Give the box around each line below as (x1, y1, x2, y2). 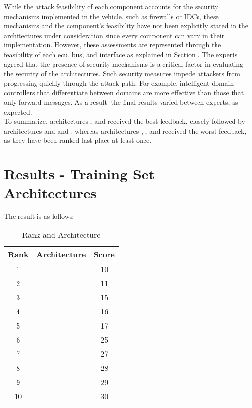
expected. (4, 106, 32, 117)
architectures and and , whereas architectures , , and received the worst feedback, (4, 125, 247, 136)
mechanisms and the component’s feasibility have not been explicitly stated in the (4, 20, 249, 31)
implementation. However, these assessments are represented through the (4, 39, 221, 50)
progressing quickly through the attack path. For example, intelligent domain (4, 78, 234, 88)
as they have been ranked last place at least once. (4, 135, 152, 145)
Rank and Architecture (22, 229, 101, 240)
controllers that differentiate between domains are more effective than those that (4, 87, 244, 97)
